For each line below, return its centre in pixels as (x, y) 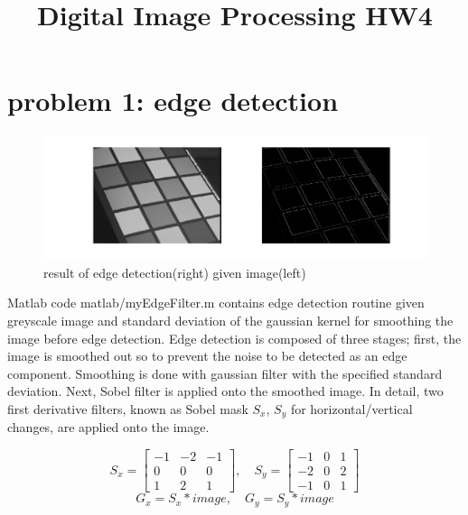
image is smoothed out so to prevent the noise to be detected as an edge (207, 356)
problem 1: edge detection (173, 101)
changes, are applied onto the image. (108, 427)
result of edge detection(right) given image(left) (175, 272)
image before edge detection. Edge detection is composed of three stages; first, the (234, 338)
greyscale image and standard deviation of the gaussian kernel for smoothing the (230, 320)
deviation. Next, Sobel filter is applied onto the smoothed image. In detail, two (225, 391)
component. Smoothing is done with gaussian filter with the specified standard (225, 373)
